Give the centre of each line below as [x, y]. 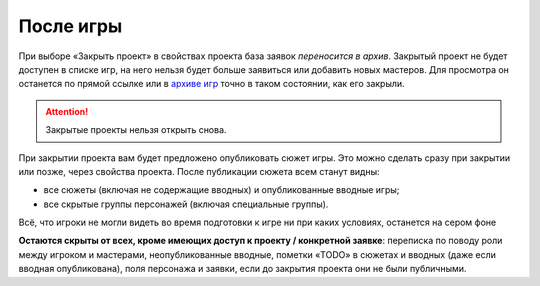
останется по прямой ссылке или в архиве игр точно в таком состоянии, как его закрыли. [211, 84]
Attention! [67, 111]
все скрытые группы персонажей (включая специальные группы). [186, 204]
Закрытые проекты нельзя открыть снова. [136, 130]
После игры [70, 26]
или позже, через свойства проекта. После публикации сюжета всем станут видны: [199, 171]
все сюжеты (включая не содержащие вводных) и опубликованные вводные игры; [221, 190]
